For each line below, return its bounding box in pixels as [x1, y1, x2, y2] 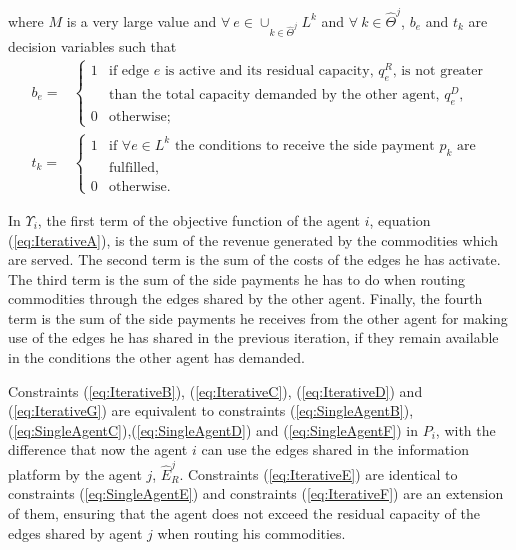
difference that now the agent [8, 439, 188, 460]
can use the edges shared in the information [201, 439, 469, 460]
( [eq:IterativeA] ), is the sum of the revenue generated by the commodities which [8, 229, 498, 250]
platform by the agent [8, 463, 142, 484]
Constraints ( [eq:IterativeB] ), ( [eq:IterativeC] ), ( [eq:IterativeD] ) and [8, 380, 423, 401]
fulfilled [109, 160, 155, 175]
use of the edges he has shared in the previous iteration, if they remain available [8, 327, 499, 348]
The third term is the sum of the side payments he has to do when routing [8, 268, 466, 289]
